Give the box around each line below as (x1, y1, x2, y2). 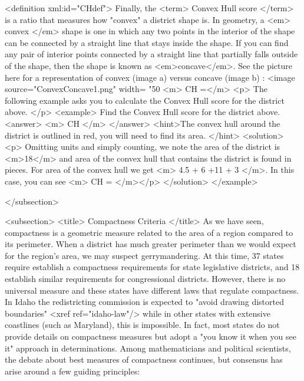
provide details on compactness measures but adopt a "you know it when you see (5, 330, 296, 343)
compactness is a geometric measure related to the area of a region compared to (5, 226, 293, 238)
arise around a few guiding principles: (5, 364, 140, 377)
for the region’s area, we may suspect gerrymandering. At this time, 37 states (5, 249, 284, 261)
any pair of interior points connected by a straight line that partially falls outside (5, 48, 298, 60)
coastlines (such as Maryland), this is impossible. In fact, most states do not (5, 318, 280, 331)
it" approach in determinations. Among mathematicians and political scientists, (5, 341, 291, 354)
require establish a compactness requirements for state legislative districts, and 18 (5, 261, 300, 273)
